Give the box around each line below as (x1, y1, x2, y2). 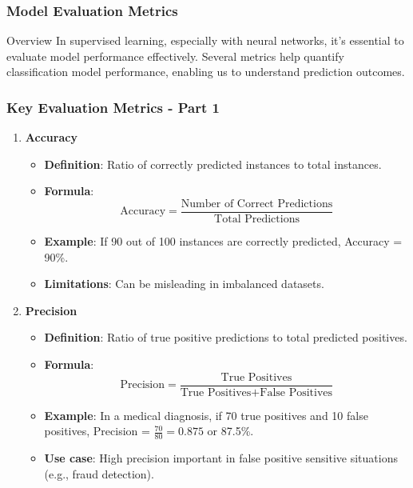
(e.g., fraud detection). (44, 465, 154, 482)
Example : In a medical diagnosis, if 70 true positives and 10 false (44, 406, 368, 423)
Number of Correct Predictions (181, 198, 333, 210)
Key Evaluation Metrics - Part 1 (6, 97, 220, 117)
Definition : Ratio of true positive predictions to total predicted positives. (44, 329, 407, 346)
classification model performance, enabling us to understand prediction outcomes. (6, 63, 405, 80)
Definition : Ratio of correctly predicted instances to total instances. (44, 155, 382, 172)
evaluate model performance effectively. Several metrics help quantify (6, 47, 344, 64)
